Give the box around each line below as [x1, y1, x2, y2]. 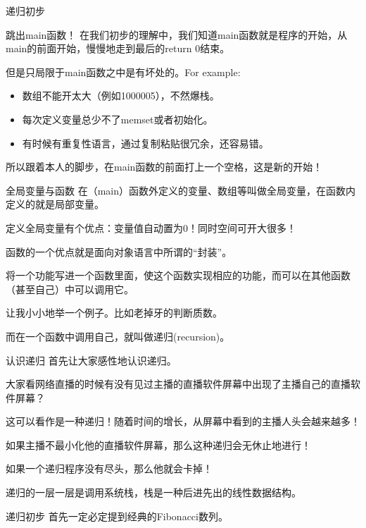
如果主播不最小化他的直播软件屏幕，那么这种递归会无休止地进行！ [6, 437, 311, 452]
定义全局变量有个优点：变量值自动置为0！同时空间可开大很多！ [6, 220, 296, 235]
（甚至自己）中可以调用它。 [6, 281, 134, 296]
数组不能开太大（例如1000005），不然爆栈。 [22, 88, 220, 103]
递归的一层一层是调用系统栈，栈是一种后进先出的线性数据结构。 [6, 485, 301, 500]
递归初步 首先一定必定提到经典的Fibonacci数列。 [6, 508, 228, 523]
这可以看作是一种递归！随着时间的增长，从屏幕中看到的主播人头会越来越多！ [6, 414, 360, 429]
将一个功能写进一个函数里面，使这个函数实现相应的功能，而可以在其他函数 [6, 268, 351, 283]
